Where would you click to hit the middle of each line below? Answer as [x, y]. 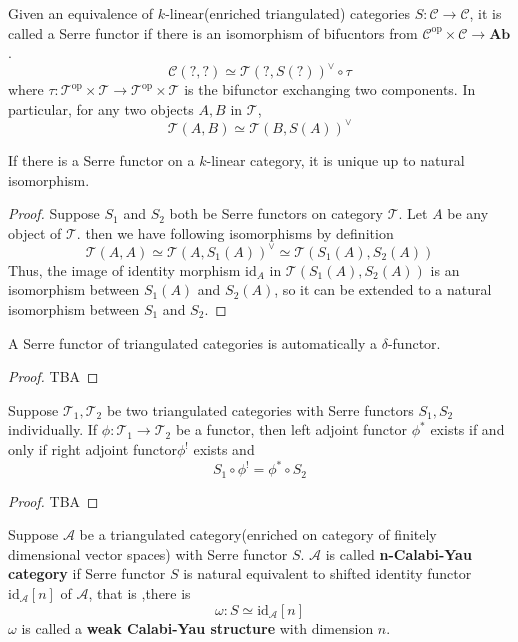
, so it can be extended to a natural [383, 289]
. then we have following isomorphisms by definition [235, 232]
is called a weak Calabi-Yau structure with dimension [197, 627]
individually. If [53, 429]
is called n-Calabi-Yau [398, 553]
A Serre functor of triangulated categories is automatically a [193, 342]
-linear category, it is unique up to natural [335, 159]
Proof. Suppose [54, 213]
